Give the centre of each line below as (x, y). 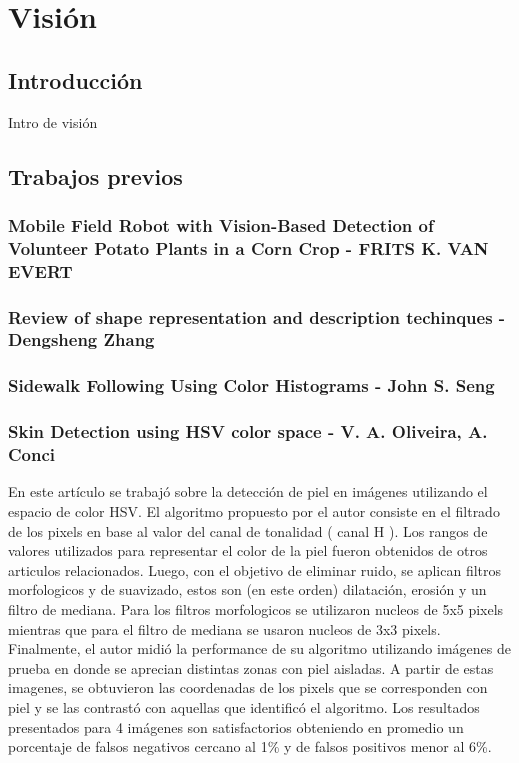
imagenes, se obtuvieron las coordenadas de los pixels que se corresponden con (248, 687)
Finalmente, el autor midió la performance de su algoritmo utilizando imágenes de (259, 648)
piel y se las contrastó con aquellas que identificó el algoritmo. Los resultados (244, 706)
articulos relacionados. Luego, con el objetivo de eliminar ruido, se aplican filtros (255, 569)
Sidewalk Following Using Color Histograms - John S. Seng (251, 385)
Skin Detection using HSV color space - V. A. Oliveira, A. (248, 431)
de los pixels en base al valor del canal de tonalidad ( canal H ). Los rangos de (248, 530)
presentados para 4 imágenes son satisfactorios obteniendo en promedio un (236, 726)
